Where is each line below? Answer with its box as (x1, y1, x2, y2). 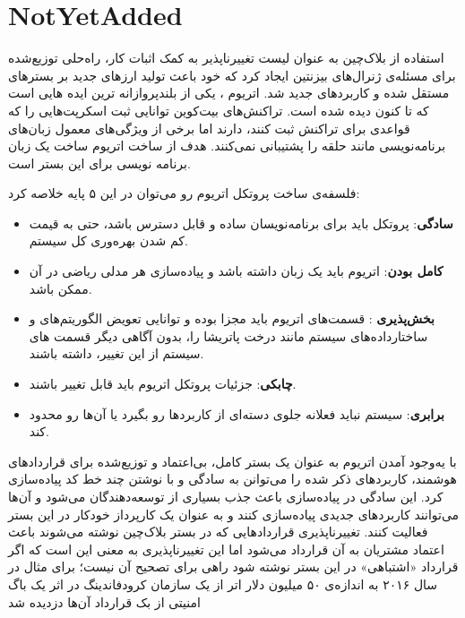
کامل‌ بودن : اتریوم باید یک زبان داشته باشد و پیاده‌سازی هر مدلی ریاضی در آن (29, 262, 443, 280)
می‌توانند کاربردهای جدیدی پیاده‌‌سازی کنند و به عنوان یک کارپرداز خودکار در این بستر (8, 504, 460, 523)
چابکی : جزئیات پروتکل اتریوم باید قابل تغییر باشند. (29, 374, 297, 393)
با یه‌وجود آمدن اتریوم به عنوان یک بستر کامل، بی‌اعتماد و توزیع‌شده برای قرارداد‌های (8, 451, 457, 470)
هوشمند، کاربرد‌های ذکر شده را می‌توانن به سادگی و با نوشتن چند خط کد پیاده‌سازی (8, 469, 457, 488)
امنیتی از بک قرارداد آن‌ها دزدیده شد (8, 592, 201, 611)
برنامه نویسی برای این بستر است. (8, 153, 191, 172)
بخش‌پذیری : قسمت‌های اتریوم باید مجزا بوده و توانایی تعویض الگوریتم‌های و (29, 309, 435, 328)
